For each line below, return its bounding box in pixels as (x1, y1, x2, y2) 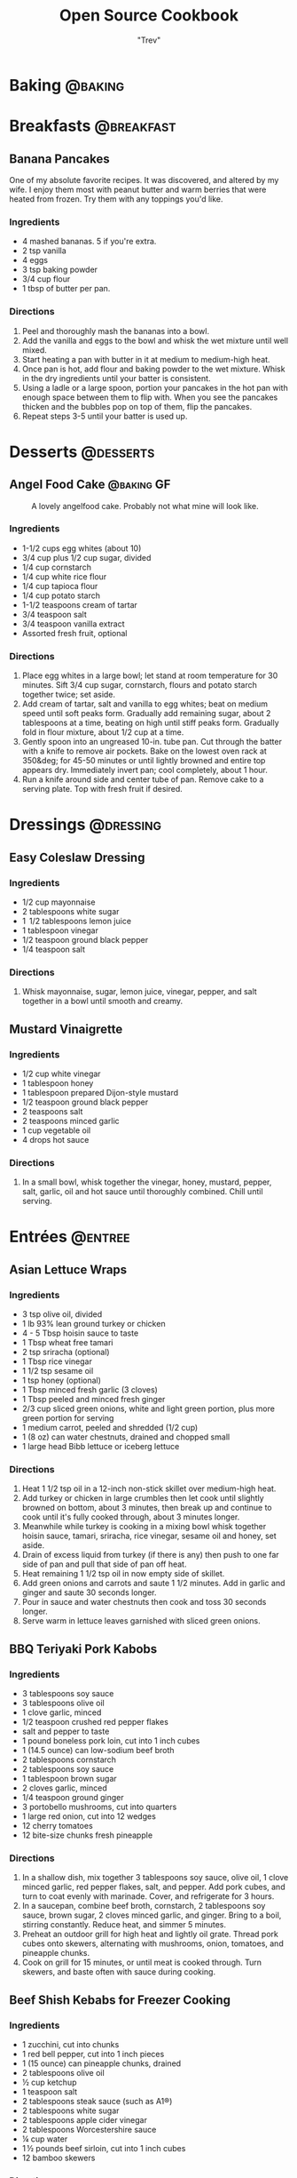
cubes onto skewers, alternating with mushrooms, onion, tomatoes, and (21, 1938, 284, 1949)
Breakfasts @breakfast (9, 116, 176, 136)
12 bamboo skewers (21, 2152, 96, 2164)
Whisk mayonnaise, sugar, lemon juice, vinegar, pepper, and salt (21, 986, 257, 997)
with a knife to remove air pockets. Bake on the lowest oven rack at (21, 746, 268, 756)
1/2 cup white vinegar (21, 1068, 101, 1079)
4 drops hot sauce (21, 1134, 90, 1145)
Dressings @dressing (9, 815, 162, 835)
